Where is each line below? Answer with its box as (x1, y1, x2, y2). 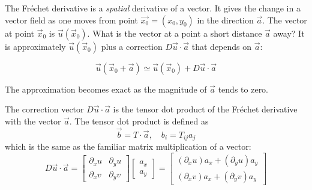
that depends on (191, 40, 252, 52)
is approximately (5, 40, 66, 52)
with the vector (5, 114, 61, 127)
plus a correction (101, 40, 163, 52)
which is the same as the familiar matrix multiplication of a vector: (5, 140, 251, 153)
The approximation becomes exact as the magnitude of (5, 82, 207, 95)
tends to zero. (218, 82, 269, 95)
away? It (273, 26, 305, 39)
